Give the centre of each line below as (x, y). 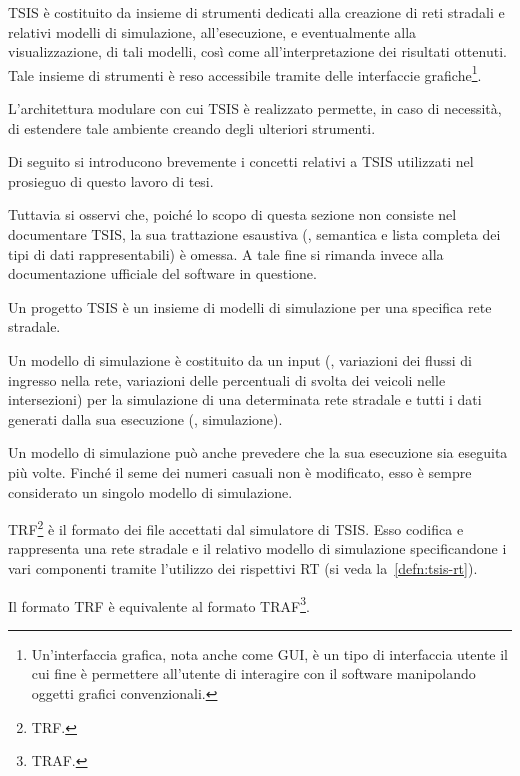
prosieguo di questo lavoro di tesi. (111, 180)
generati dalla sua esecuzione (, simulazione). (145, 418)
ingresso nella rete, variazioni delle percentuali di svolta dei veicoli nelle (227, 379)
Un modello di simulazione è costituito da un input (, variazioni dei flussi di (240, 359)
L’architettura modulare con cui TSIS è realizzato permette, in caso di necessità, (255, 108)
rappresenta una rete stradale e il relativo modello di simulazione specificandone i (257, 548)
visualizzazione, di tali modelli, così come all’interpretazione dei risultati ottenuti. (257, 51)
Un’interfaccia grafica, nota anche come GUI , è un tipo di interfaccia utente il (270, 653)
